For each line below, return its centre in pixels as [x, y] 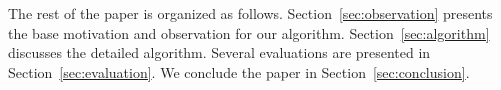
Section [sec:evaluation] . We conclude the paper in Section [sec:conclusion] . [239, 71]
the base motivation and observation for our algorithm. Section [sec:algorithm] [249, 32]
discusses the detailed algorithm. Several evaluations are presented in [219, 52]
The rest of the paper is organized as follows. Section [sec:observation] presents [250, 13]
